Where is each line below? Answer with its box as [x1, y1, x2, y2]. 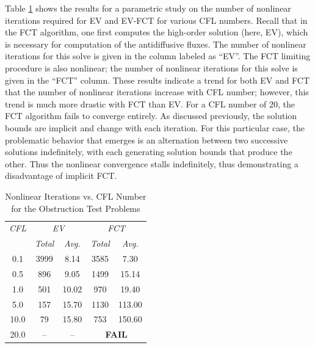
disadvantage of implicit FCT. [5, 169, 117, 182]
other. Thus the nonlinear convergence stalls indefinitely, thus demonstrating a [5, 157, 299, 170]
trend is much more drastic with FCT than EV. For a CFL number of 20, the [5, 97, 295, 110]
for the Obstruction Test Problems [11, 201, 140, 214]
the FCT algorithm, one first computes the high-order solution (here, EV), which [5, 26, 308, 38]
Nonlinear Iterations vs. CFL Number [5, 189, 147, 202]
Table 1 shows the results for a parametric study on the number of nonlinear [5, 2, 291, 14]
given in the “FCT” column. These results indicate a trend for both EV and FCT [5, 73, 310, 86]
